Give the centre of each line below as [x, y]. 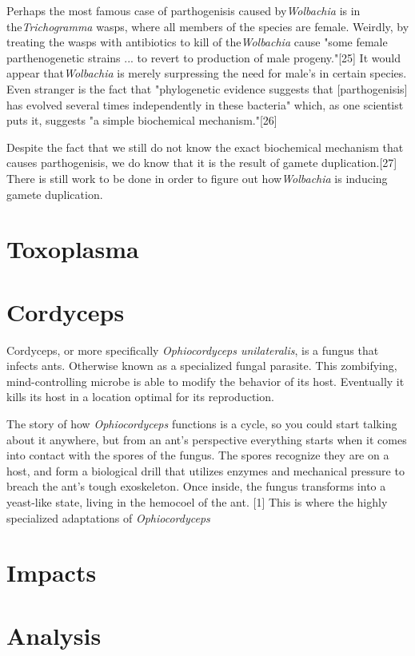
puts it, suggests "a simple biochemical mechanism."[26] [142, 120]
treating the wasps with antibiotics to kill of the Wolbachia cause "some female [197, 42]
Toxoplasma [73, 249]
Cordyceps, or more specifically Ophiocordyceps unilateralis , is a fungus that [193, 350]
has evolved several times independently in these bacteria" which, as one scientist [205, 104]
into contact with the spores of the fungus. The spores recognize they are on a [198, 455]
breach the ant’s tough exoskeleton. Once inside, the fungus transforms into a [196, 486]
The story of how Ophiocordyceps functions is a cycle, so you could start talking [202, 423]
